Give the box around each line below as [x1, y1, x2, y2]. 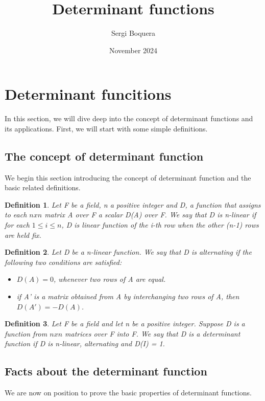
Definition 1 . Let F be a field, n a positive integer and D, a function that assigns [5, 199, 261, 210]
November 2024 [109, 44, 158, 55]
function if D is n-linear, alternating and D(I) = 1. [5, 338, 165, 349]
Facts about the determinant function [5, 363, 207, 379]
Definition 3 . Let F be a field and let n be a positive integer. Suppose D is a [5, 318, 245, 329]
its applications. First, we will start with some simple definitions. [5, 123, 208, 133]
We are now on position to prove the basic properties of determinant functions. [5, 387, 252, 398]
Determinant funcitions [5, 83, 172, 104]
